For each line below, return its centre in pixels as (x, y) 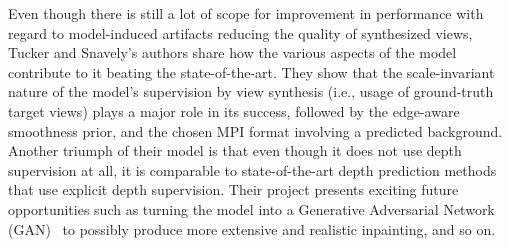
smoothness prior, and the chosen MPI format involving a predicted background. (255, 130)
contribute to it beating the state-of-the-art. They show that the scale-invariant (251, 71)
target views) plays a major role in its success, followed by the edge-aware (234, 110)
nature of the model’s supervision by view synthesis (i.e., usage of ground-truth (251, 91)
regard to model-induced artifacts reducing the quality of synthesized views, (240, 32)
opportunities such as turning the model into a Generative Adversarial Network (251, 208)
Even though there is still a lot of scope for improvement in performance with (246, 13)
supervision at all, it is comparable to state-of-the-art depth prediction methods (252, 169)
